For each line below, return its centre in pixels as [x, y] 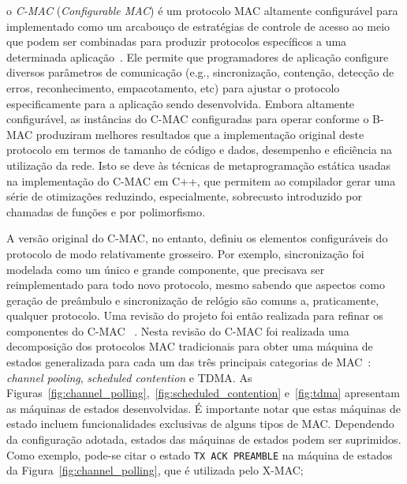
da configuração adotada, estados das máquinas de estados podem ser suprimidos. [204, 439]
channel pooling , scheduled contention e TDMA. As [129, 377]
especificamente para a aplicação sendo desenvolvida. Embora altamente [181, 103]
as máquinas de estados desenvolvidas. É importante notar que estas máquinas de [203, 408]
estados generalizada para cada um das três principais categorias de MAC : [189, 362]
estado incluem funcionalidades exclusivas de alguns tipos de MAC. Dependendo [200, 424]
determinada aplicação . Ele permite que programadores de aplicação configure [198, 56]
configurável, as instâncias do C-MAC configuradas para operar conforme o [188, 119]
